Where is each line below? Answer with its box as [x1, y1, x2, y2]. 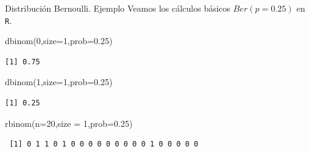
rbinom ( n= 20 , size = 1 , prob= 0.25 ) [5, 116, 133, 129]
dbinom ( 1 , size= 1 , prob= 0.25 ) [5, 75, 113, 88]
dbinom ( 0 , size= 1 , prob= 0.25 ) [5, 34, 113, 47]
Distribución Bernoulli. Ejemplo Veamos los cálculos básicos [5, 2, 231, 14]
